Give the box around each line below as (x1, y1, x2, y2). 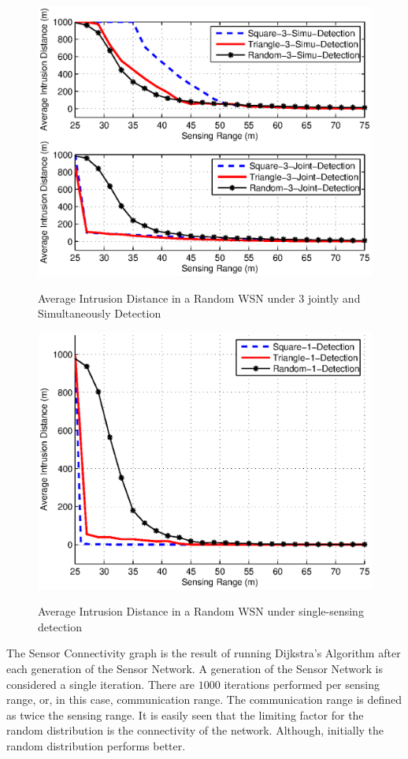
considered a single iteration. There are (6, 675, 195, 692)
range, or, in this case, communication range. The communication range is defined (6, 691, 402, 708)
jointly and (307, 289, 361, 306)
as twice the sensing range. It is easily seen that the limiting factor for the (6, 706, 364, 723)
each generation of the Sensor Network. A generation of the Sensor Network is (6, 660, 383, 677)
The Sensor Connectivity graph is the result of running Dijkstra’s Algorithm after (6, 645, 401, 661)
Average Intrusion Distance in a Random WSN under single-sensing (38, 603, 364, 619)
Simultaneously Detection (38, 305, 161, 322)
